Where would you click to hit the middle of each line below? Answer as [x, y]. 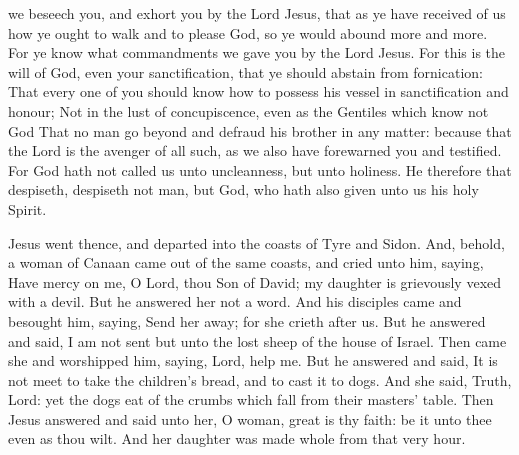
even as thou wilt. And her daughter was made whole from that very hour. [237, 438]
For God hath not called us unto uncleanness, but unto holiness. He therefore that [260, 169]
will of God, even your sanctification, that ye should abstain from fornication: [245, 71]
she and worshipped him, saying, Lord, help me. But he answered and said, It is [253, 360]
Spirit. [27, 208]
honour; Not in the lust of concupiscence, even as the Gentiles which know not [248, 110]
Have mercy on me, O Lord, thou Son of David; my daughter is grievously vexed [255, 281]
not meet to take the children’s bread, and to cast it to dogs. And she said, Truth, [260, 379]
